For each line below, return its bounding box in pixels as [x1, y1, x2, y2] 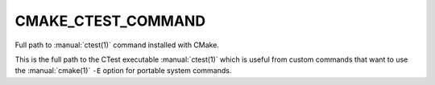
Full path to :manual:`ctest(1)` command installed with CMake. [14, 40, 219, 50]
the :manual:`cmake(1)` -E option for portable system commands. [14, 66, 232, 75]
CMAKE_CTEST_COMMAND [14, 12, 205, 30]
